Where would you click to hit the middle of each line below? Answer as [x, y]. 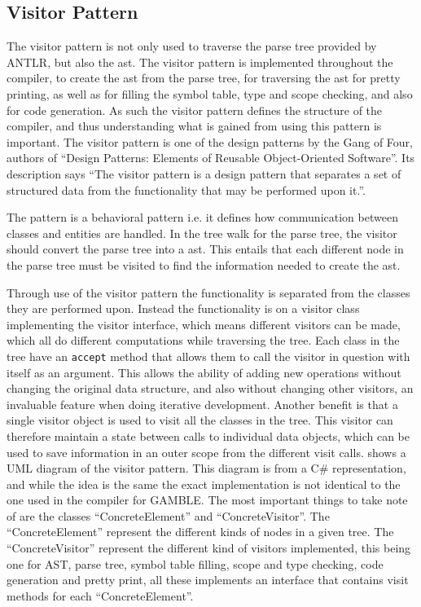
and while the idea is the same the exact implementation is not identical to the [204, 484]
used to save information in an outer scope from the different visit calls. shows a [206, 452]
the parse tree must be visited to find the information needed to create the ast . [204, 264]
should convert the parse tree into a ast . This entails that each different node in [205, 249]
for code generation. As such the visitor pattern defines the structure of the [195, 110]
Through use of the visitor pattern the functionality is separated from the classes [208, 292]
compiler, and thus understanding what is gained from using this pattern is [194, 126]
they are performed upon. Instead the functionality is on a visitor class [183, 308]
